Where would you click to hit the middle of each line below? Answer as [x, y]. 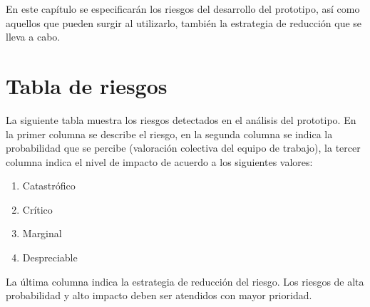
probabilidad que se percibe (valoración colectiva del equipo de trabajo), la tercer [183, 148]
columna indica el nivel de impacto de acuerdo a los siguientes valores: [159, 161]
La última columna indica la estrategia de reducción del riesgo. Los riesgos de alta [185, 281]
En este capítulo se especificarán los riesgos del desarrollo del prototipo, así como [183, 9]
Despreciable [50, 257]
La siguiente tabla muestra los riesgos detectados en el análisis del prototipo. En [181, 119]
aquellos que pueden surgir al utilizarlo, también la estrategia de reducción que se [184, 22]
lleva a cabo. [33, 37]
